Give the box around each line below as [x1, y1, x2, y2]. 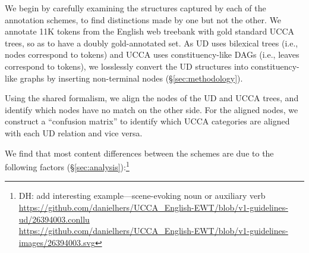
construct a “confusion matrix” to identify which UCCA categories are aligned [5, 115, 290, 127]
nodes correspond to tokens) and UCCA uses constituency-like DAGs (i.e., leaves [5, 48, 299, 61]
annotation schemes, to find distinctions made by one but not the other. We [5, 13, 282, 26]
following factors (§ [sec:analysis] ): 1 [5, 159, 130, 173]
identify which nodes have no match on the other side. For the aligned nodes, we [5, 103, 298, 115]
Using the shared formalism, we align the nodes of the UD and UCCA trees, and [5, 92, 299, 104]
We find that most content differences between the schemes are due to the [5, 146, 274, 159]
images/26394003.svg [18, 236, 95, 248]
